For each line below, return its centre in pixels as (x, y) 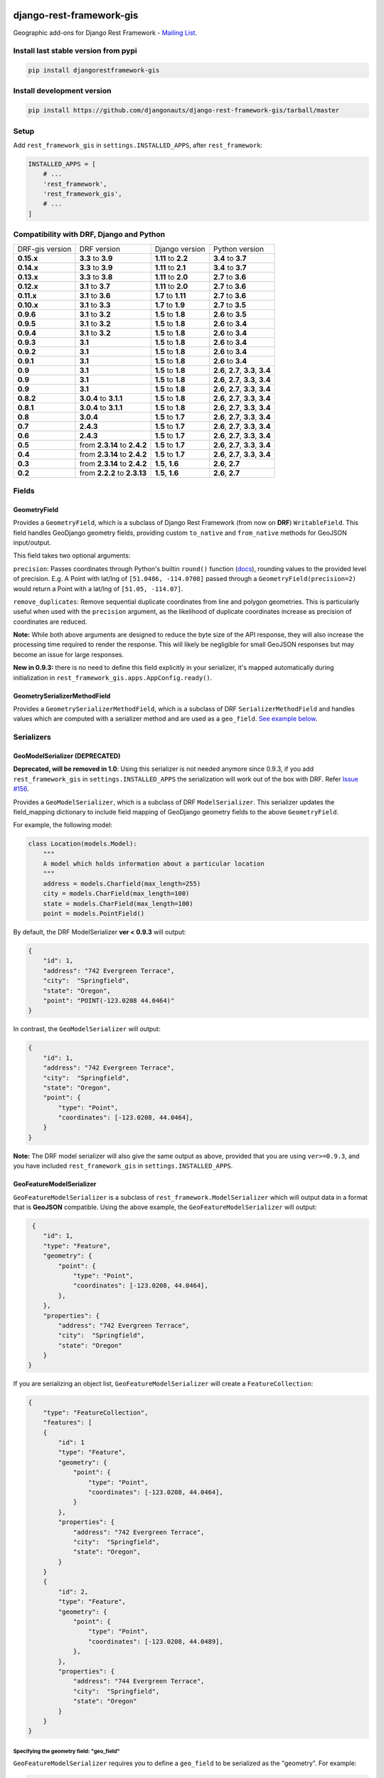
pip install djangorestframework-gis (94, 70)
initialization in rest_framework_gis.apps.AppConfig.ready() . (113, 677)
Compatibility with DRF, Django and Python (89, 235)
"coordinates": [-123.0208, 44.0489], (155, 1641)
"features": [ (68, 1423)
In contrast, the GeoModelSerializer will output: (87, 1029)
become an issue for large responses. (69, 654)
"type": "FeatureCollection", (96, 1412)
